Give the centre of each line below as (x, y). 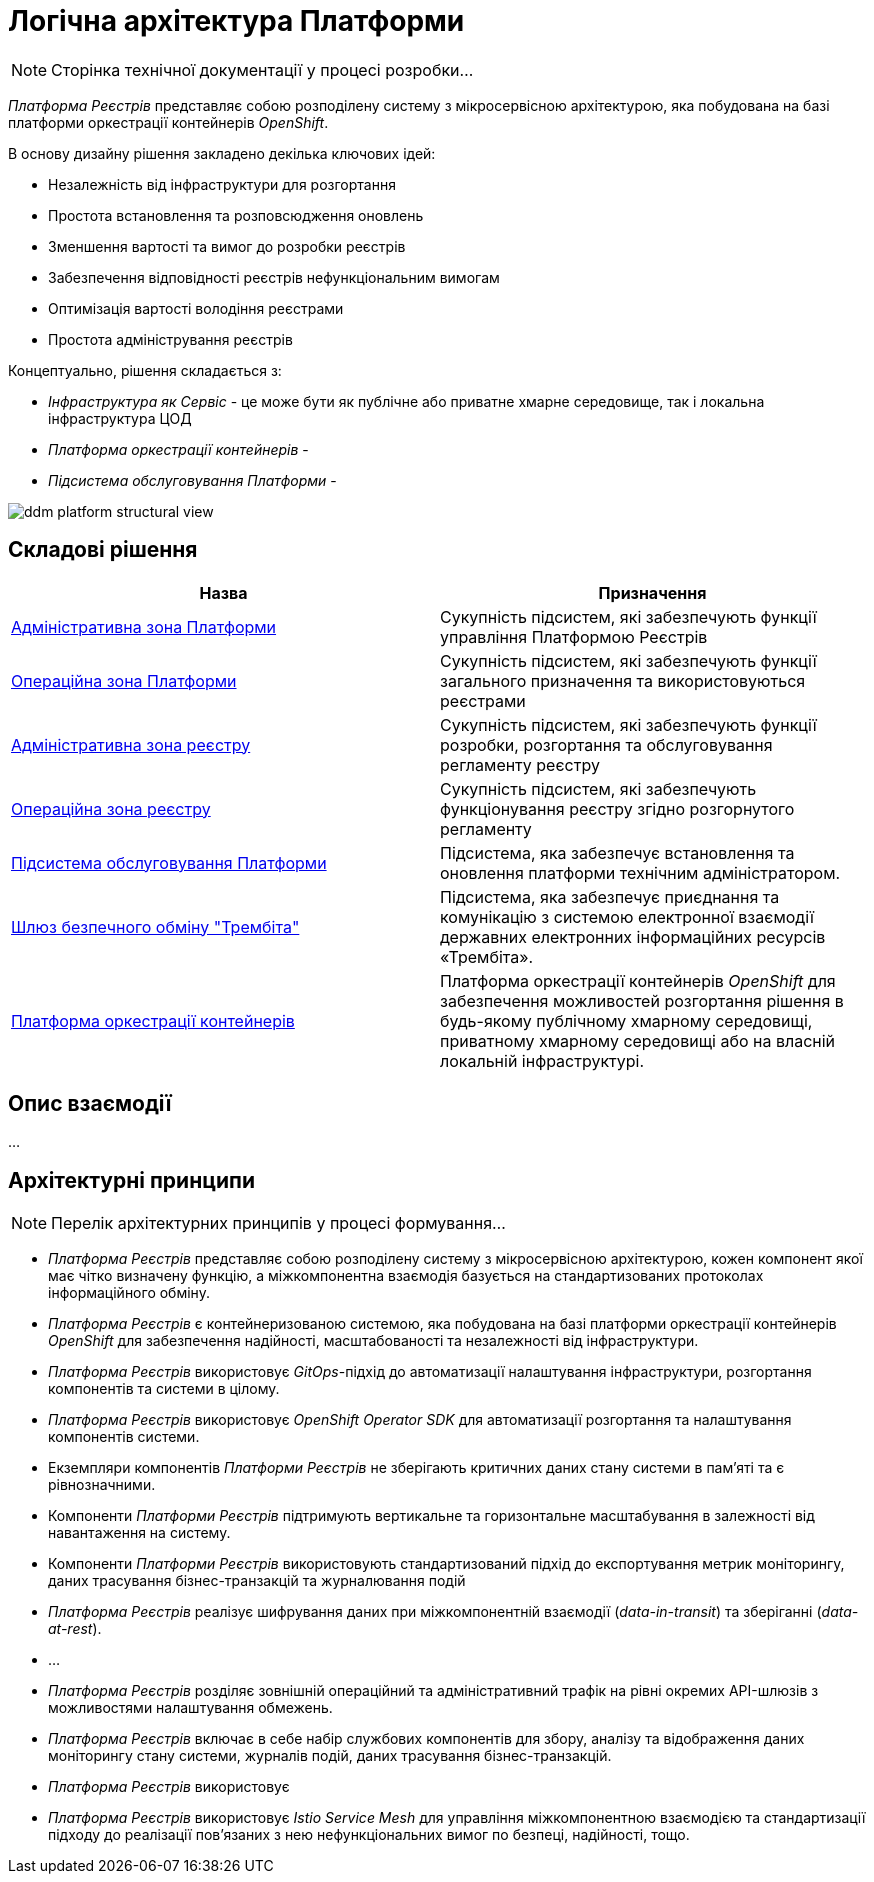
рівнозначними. (102, 1485)
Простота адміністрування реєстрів (170, 339)
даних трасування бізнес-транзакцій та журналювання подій (257, 1581)
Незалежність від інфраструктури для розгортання (222, 184)
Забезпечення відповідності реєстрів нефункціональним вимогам (274, 277)
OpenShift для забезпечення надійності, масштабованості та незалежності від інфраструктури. (373, 1341)
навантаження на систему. (139, 1533)
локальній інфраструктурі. (542, 1060)
